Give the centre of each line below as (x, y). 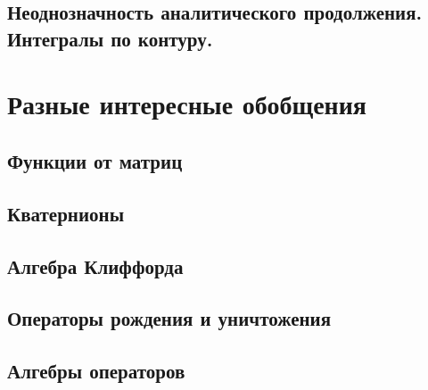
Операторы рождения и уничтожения (169, 318)
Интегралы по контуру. (110, 38)
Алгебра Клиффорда (95, 266)
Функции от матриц (95, 160)
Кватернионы (66, 213)
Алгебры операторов (96, 371)
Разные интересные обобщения (187, 104)
